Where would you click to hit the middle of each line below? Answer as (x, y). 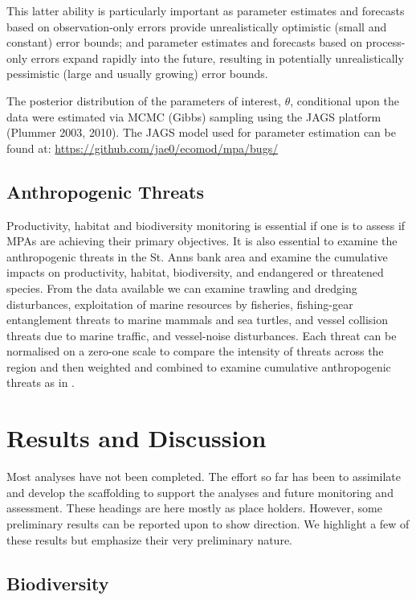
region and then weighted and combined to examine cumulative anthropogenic (199, 366)
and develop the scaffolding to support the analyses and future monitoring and (200, 492)
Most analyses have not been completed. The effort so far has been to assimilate (204, 477)
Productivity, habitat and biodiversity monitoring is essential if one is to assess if (206, 225)
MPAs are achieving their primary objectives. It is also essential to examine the (202, 241)
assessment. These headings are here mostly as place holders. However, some (194, 508)
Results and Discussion (137, 438)
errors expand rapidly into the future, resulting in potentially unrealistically (217, 58)
